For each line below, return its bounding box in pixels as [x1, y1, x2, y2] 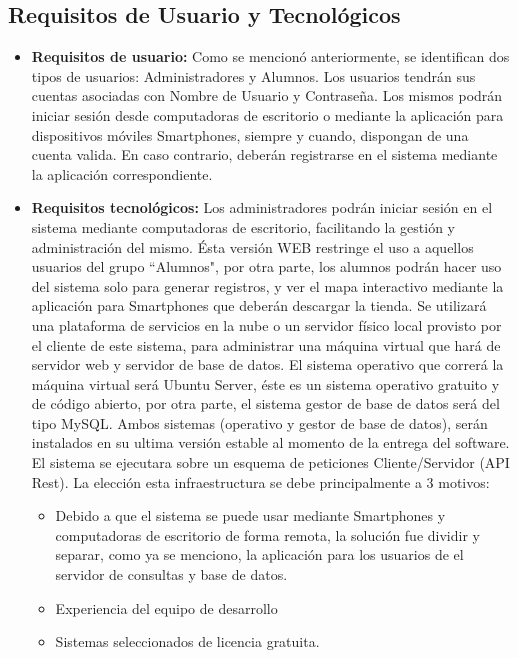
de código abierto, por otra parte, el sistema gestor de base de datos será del [31, 393, 500, 414]
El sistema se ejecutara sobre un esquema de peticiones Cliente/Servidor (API [31, 452, 510, 473]
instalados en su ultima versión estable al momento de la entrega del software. [31, 432, 510, 453]
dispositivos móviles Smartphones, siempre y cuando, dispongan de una [31, 124, 469, 145]
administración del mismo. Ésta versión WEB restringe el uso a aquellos [31, 236, 474, 257]
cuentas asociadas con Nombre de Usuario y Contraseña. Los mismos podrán [31, 85, 503, 106]
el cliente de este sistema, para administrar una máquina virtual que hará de [31, 334, 501, 355]
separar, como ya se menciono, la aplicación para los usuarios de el [55, 544, 464, 565]
